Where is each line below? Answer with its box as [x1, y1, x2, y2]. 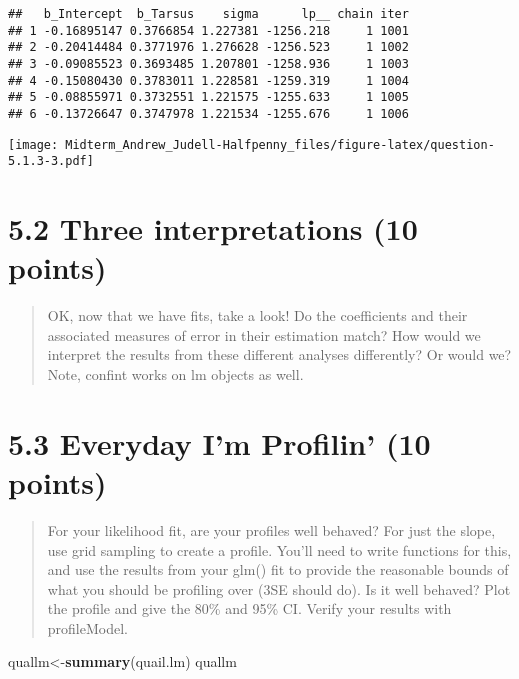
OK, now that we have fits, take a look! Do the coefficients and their [47, 305, 468, 326]
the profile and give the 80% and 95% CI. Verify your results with [47, 598, 452, 619]
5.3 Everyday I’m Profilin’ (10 [8, 422, 431, 463]
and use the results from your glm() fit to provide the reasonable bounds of [47, 559, 509, 580]
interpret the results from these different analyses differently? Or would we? [47, 344, 512, 365]
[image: [8, 137, 59, 152]
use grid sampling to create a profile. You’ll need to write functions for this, [47, 539, 512, 560]
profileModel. [47, 617, 128, 638]
